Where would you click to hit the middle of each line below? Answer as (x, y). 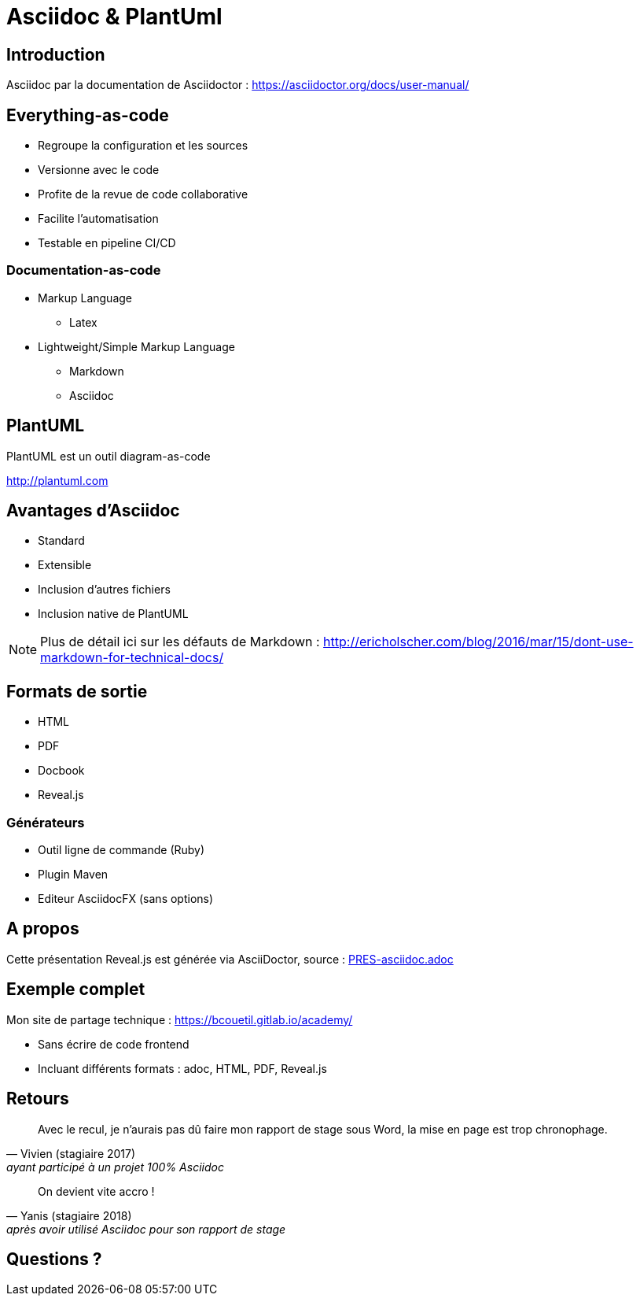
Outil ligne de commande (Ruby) (121, 850)
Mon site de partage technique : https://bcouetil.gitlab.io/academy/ (180, 1019)
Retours (38, 1099)
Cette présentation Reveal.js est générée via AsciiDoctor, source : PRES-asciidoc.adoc (230, 959)
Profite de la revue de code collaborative (143, 194)
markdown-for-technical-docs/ (132, 658)
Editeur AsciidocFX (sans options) (126, 899)
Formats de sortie (77, 691)
